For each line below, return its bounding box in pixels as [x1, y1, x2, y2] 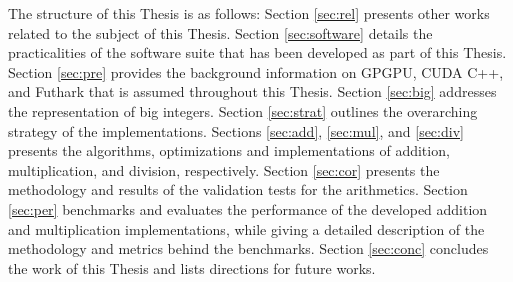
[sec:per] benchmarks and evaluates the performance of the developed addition [8, 198, 488, 219]
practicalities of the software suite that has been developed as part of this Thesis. [8, 42, 507, 63]
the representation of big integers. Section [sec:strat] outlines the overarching [8, 100, 478, 121]
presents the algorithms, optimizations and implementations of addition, [8, 140, 450, 161]
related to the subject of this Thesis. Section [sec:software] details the [8, 22, 433, 43]
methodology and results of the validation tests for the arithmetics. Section [8, 179, 468, 200]
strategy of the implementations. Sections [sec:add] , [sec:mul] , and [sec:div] [8, 120, 464, 141]
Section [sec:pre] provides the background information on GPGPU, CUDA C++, [8, 61, 504, 82]
